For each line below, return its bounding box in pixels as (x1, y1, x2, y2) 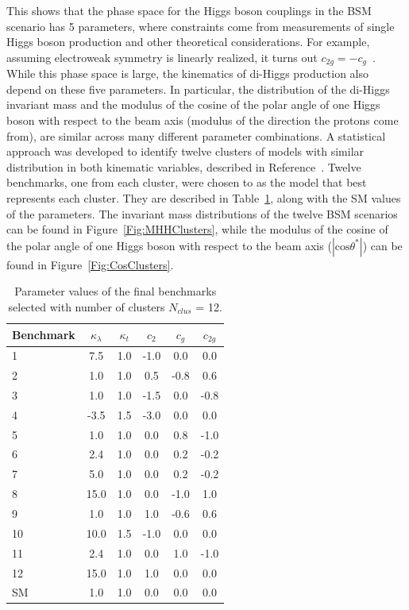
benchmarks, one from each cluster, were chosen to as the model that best (6, 174, 367, 191)
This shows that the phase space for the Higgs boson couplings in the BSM (6, 2, 372, 18)
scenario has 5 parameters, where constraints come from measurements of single (6, 17, 395, 34)
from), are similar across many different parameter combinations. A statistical (6, 127, 386, 144)
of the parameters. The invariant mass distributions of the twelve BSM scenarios (6, 205, 398, 222)
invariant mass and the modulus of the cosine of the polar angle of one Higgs (6, 96, 380, 113)
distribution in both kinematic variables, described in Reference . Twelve (6, 158, 361, 175)
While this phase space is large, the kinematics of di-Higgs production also (6, 65, 368, 82)
